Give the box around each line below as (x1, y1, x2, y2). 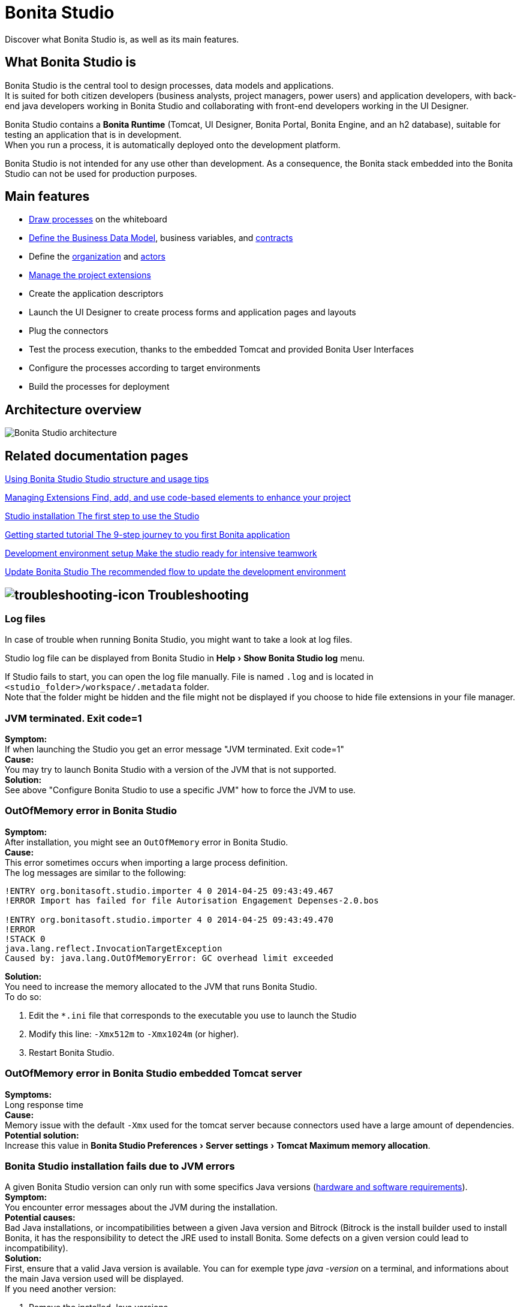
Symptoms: (5, 1089, 52, 1100)
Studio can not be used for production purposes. (5, 168, 197, 179)
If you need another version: (5, 1284, 116, 1294)
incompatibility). (5, 1243, 68, 1254)
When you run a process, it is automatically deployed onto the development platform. (5, 139, 341, 150)
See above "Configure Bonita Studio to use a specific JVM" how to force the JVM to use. (5, 785, 356, 796)
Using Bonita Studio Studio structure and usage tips (5, 474, 209, 484)
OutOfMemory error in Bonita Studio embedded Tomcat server (5, 1067, 302, 1080)
